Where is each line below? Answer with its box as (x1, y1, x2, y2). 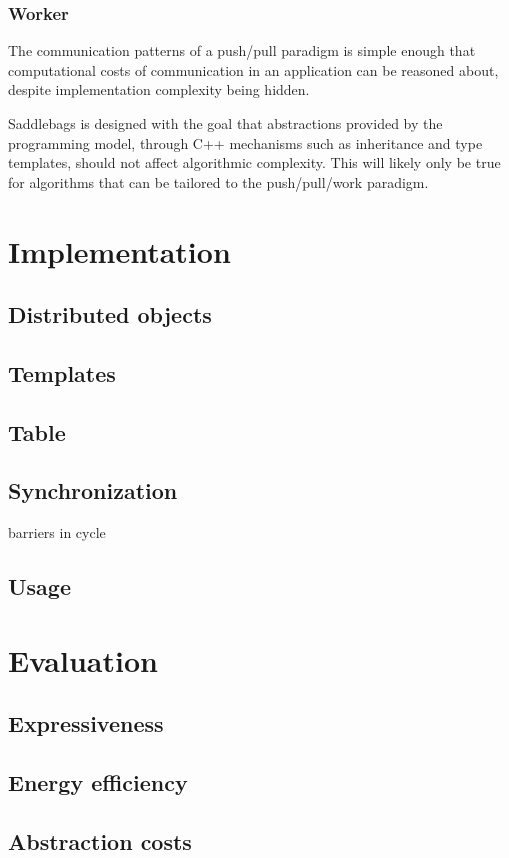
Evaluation (8, 639, 158, 680)
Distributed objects (8, 299, 212, 330)
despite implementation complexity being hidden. (8, 79, 310, 100)
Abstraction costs (8, 826, 192, 856)
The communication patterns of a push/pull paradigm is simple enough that (8, 40, 476, 61)
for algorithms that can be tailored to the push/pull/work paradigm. (8, 171, 429, 192)
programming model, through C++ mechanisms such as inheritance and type (8, 132, 483, 153)
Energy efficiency (8, 767, 188, 798)
